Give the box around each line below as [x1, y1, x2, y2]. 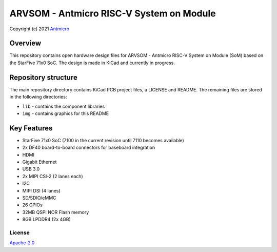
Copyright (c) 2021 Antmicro [9, 26, 69, 32]
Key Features [9, 124, 53, 132]
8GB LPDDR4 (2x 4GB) [22, 216, 71, 223]
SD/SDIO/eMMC [22, 195, 56, 201]
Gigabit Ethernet [22, 159, 57, 165]
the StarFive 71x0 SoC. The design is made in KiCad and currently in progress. [9, 60, 175, 66]
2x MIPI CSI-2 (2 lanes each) [22, 173, 83, 179]
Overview [9, 39, 42, 48]
